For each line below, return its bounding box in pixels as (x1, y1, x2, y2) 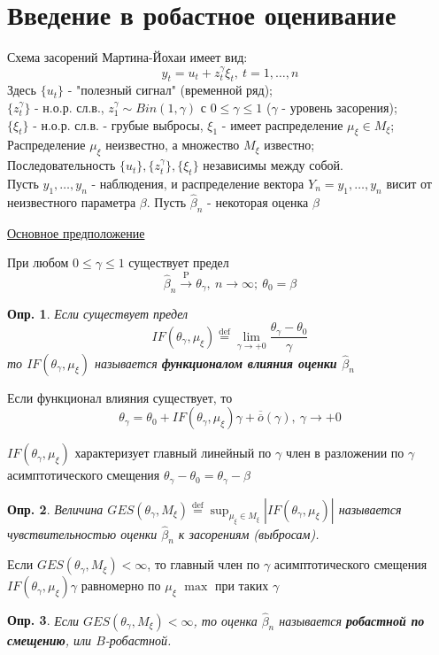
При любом (7, 253, 69, 272)
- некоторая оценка (207, 192, 309, 211)
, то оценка (193, 611, 258, 629)
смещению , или (7, 630, 92, 649)
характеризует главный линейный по (74, 443, 272, 462)
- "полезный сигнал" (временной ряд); (67, 81, 273, 99)
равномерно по (81, 576, 161, 595)
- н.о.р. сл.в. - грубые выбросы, (33, 115, 204, 134)
